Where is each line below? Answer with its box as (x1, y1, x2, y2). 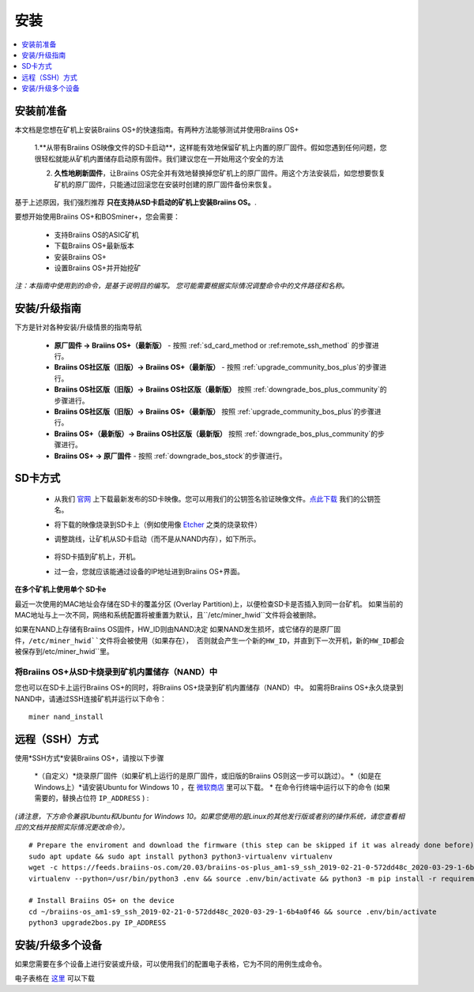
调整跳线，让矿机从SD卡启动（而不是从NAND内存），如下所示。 (54, 534, 261, 544)
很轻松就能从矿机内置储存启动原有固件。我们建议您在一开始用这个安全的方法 (34, 154, 284, 163)
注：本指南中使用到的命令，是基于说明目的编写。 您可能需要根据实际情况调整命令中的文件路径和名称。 (14, 281, 349, 291)
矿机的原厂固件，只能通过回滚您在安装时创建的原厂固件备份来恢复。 (54, 179, 276, 189)
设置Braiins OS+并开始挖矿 (54, 263, 141, 272)
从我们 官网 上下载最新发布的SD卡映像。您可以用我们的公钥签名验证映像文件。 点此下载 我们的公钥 (54, 494, 374, 503)
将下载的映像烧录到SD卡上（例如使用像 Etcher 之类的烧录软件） (54, 520, 262, 529)
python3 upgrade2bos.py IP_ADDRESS (28, 919, 167, 927)
